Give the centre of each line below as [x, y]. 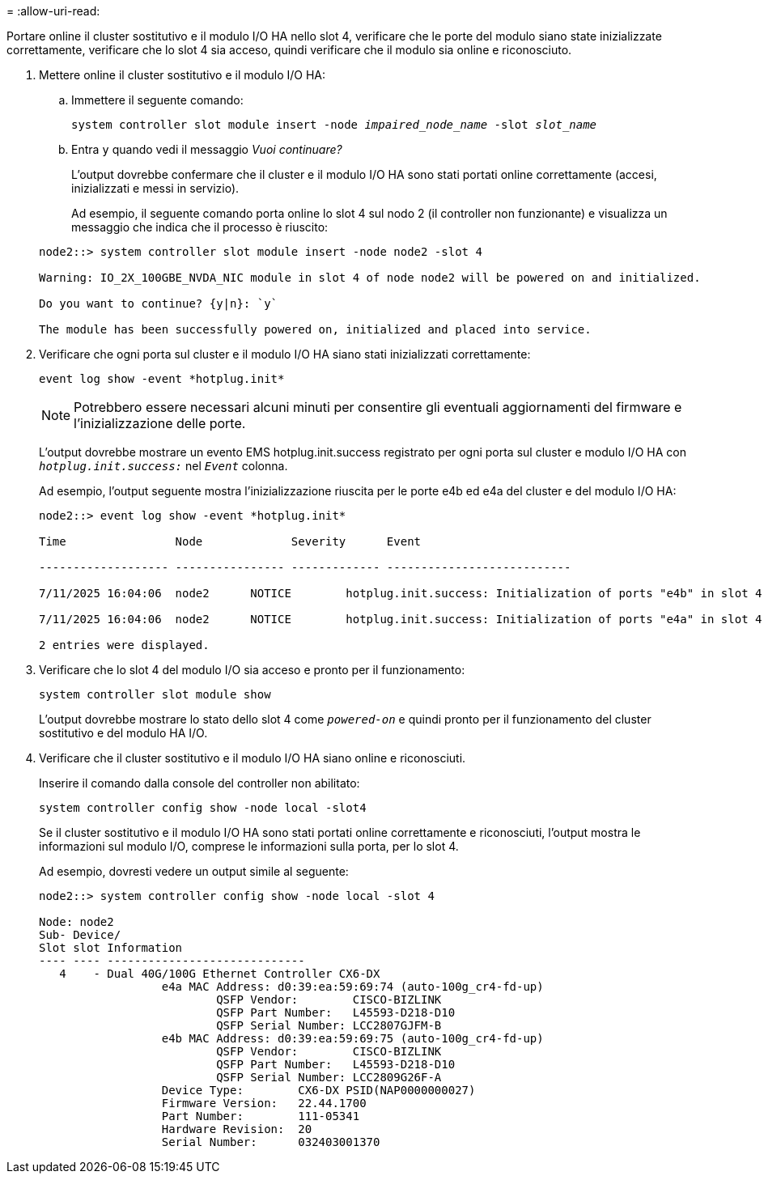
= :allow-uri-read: [53, 11]
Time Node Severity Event [230, 541]
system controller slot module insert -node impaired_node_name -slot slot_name [334, 125]
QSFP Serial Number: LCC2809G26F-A [329, 1077]
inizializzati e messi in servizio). [155, 188]
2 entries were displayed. [124, 645]
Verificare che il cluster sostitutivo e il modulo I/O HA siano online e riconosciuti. [253, 758]
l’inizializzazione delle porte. [160, 423]
